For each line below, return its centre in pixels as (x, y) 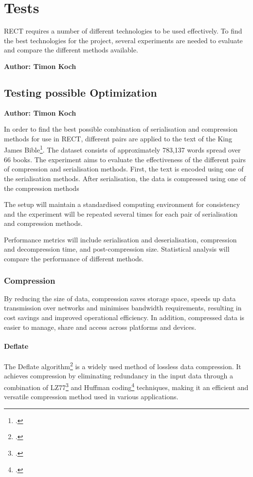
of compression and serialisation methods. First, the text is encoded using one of (124, 169)
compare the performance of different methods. (74, 259)
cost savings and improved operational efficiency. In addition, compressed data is (124, 317)
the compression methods (42, 188)
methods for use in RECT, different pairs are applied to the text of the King (118, 138)
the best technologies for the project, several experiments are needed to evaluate (123, 40)
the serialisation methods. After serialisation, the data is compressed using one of (125, 178)
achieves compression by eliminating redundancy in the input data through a (118, 376)
